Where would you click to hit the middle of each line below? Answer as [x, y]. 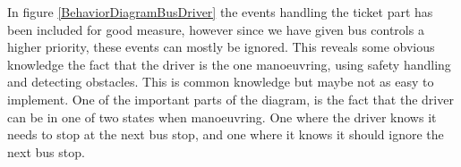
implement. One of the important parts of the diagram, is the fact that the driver [230, 99]
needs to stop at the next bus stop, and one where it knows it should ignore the [226, 134]
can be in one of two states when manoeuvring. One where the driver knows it [222, 117]
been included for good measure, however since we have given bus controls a [216, 29]
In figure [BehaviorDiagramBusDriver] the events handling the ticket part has [220, 12]
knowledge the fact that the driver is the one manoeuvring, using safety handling [229, 64]
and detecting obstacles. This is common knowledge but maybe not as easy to [221, 82]
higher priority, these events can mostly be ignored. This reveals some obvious [221, 47]
